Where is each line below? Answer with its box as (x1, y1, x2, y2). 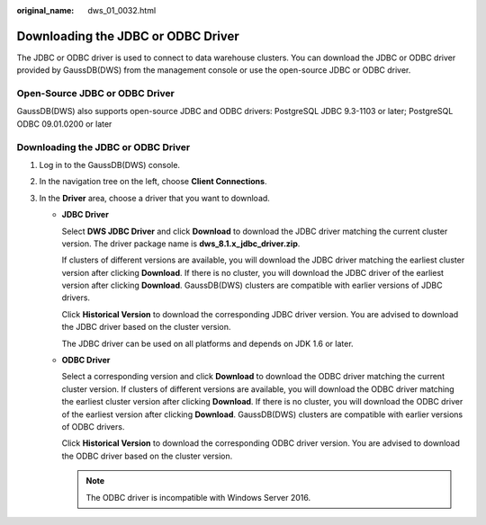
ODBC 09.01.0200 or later (16, 118, 112, 129)
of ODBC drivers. (61, 422, 125, 432)
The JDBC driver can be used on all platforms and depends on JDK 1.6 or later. (61, 338, 355, 349)
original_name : (16, 5, 75, 15)
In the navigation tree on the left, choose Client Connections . (39, 176, 267, 187)
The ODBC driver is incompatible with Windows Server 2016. (85, 492, 311, 503)
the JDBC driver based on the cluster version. (61, 322, 231, 333)
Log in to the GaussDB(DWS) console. (39, 159, 180, 170)
